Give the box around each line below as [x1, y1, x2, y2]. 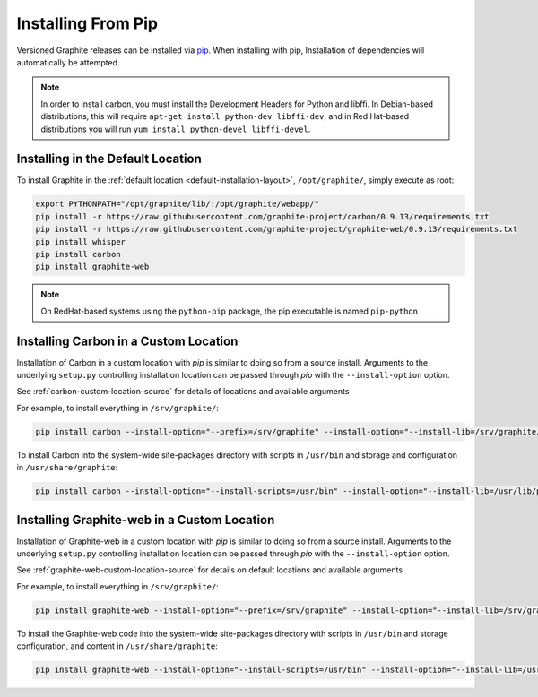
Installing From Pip [16, 13, 159, 33]
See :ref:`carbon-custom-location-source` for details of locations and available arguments [16, 386, 350, 397]
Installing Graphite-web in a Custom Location [16, 512, 275, 528]
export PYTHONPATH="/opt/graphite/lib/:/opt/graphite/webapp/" [35, 199, 320, 210]
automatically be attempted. [16, 56, 120, 67]
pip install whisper [35, 237, 126, 246]
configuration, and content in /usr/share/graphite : [16, 641, 219, 651]
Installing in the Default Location [16, 151, 202, 167]
